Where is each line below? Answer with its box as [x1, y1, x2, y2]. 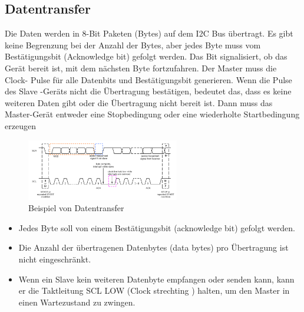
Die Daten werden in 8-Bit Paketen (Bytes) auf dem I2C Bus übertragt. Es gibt [5, 27, 293, 40]
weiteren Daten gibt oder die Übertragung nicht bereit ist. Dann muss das [5, 96, 273, 109]
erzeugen [5, 119, 36, 132]
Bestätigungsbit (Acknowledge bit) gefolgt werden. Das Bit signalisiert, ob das [5, 50, 288, 63]
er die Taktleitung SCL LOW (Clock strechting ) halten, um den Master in [18, 284, 290, 297]
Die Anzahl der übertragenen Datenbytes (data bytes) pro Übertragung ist [18, 241, 289, 254]
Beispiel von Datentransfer [28, 202, 124, 214]
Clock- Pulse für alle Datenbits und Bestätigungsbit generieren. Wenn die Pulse [5, 73, 292, 86]
